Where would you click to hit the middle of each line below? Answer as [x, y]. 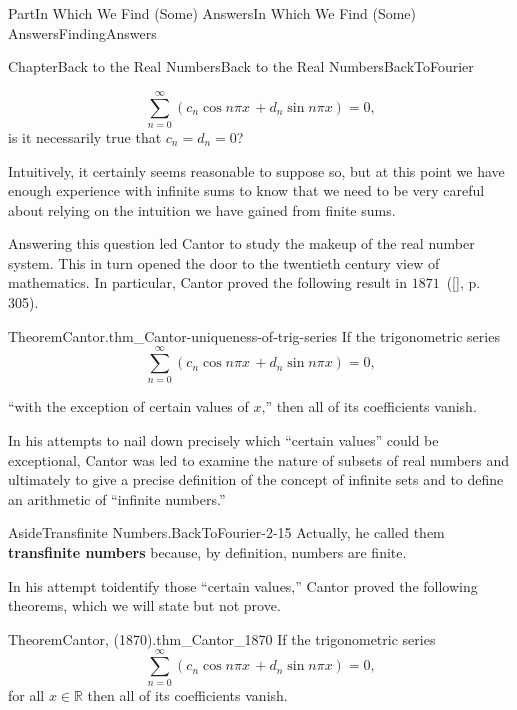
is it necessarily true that [85, 136]
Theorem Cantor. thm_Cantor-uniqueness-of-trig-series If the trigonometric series [254, 335]
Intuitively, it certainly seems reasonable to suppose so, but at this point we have [256, 170]
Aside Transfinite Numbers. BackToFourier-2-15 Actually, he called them [226, 532]
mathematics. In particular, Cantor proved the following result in [207, 282]
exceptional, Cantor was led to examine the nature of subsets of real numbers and [259, 459]
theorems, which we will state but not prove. [144, 605]
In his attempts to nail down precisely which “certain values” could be [223, 439]
